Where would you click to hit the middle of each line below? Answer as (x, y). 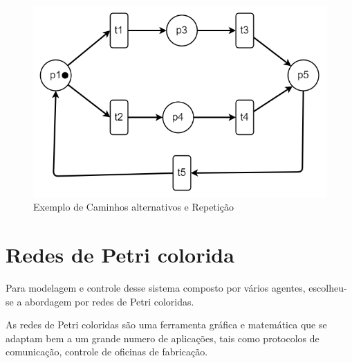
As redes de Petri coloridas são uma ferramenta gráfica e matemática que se (166, 325)
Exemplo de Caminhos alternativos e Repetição (133, 207)
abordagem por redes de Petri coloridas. (110, 301)
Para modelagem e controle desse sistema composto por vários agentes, (156, 287)
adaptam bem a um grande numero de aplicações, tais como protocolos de (163, 338)
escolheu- (328, 287)
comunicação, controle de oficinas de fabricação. (107, 352)
